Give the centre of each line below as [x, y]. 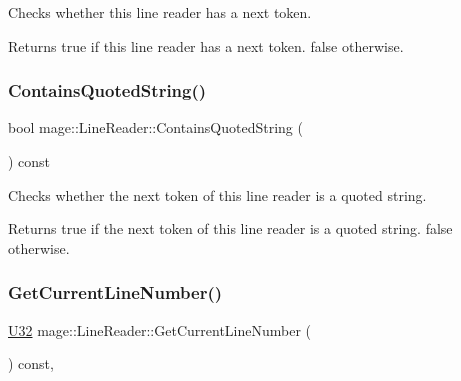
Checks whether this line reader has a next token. [160, 12]
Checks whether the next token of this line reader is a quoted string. [217, 194]
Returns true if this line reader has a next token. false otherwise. [206, 45]
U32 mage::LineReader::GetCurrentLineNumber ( [160, 329]
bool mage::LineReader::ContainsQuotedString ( [155, 127]
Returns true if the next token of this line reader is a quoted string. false [230, 228]
